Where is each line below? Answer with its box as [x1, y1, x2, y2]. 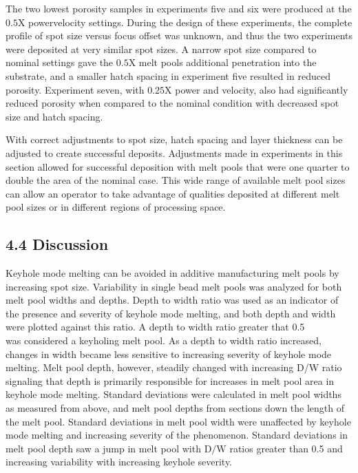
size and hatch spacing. [6, 109, 103, 123]
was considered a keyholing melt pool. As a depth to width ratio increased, [6, 333, 322, 348]
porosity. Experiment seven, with [6, 82, 145, 96]
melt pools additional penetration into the [138, 55, 317, 70]
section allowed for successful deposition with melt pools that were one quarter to [6, 159, 350, 174]
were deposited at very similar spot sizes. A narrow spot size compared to [6, 41, 317, 56]
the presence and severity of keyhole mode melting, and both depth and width [6, 306, 336, 320]
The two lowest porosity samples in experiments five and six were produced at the [6, 1, 352, 15]
